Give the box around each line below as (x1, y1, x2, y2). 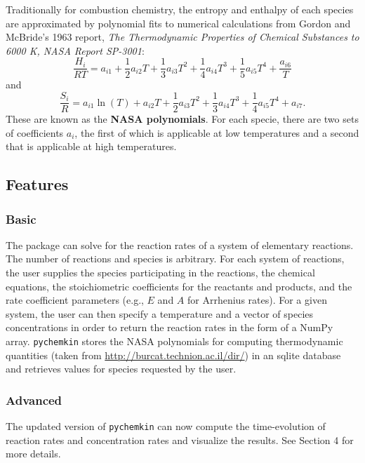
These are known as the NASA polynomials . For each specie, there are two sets (6, 112, 359, 126)
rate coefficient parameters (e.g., (6, 293, 144, 307)
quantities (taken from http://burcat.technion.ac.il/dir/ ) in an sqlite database (6, 347, 341, 362)
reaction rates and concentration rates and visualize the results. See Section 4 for (6, 432, 354, 447)
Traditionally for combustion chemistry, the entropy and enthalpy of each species (6, 2, 354, 16)
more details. (6, 446, 61, 461)
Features (6, 173, 69, 195)
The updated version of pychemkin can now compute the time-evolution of (6, 419, 326, 434)
